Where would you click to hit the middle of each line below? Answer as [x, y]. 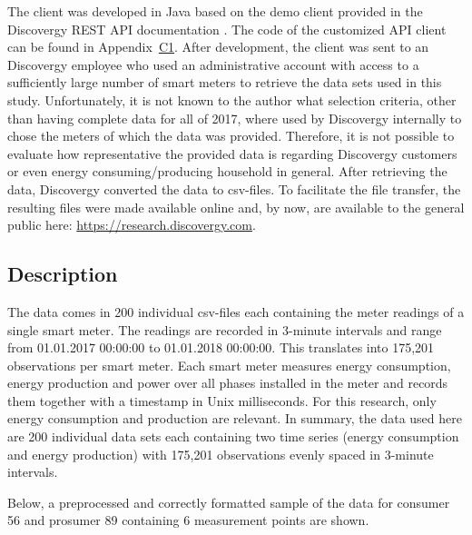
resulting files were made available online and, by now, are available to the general [236, 207]
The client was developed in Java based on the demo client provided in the [215, 11]
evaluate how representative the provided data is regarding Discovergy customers [232, 153]
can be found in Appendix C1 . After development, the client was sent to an [218, 47]
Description [63, 274]
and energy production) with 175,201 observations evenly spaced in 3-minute [221, 454]
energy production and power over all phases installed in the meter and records [228, 383]
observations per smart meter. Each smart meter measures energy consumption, [229, 365]
